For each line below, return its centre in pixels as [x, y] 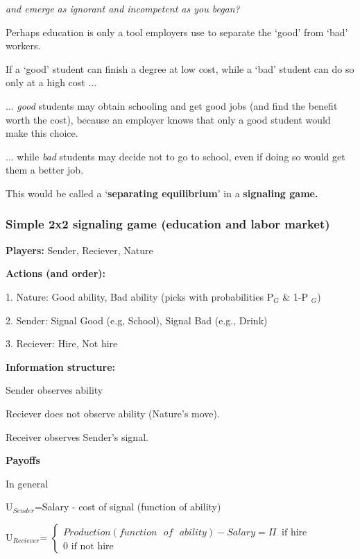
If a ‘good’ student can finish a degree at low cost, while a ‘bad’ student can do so [180, 68]
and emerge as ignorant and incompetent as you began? [123, 8]
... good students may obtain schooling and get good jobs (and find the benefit [172, 105]
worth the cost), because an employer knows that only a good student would [168, 119]
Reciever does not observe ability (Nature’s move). [113, 413]
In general [27, 483]
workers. [23, 45]
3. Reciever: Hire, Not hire [62, 343]
